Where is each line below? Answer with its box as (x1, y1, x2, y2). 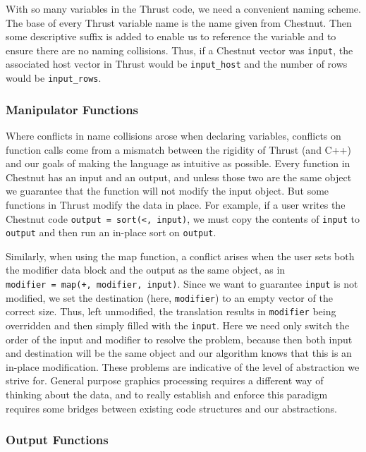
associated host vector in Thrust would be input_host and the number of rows (6, 56, 348, 71)
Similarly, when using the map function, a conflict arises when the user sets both (6, 248, 355, 263)
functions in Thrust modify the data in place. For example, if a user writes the (6, 197, 346, 212)
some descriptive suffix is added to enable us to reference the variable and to (6, 29, 336, 44)
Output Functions (6, 431, 109, 448)
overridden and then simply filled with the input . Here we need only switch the (6, 318, 350, 332)
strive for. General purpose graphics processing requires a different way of (6, 373, 324, 388)
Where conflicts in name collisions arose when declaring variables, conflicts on (6, 128, 341, 142)
